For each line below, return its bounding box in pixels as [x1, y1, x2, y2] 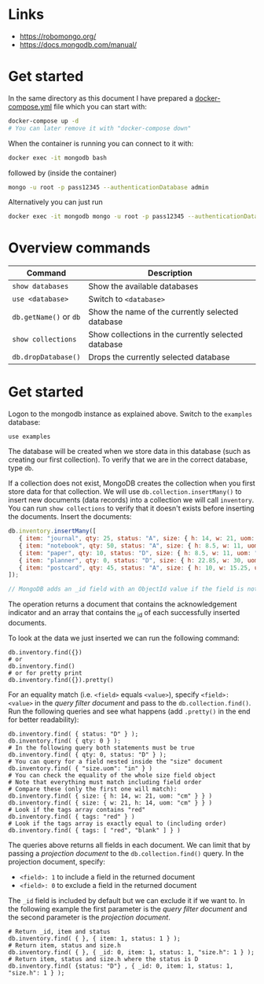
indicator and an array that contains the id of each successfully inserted [8, 608, 240, 619]
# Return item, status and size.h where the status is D [8, 955, 199, 963]
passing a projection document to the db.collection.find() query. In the [8, 848, 244, 858]
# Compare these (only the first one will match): [8, 785, 178, 793]
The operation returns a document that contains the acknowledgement [8, 599, 237, 609]
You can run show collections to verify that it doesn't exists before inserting [8, 503, 255, 513]
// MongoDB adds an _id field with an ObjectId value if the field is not [8, 585, 258, 593]
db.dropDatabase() [12, 352, 81, 362]
